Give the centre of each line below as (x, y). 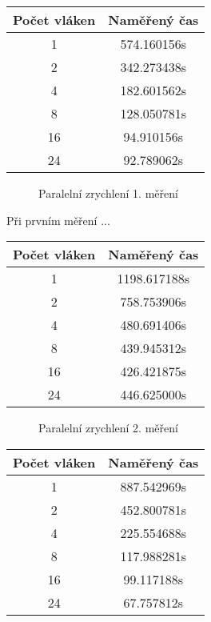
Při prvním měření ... (58, 220)
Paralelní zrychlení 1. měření (108, 193)
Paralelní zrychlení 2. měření (108, 428)
